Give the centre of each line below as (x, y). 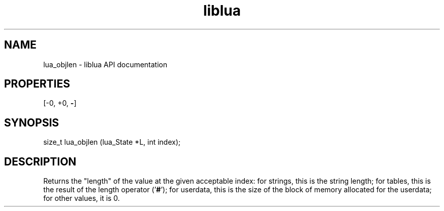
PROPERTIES (37, 84)
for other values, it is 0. (82, 198)
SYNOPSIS (32, 122)
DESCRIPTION (40, 161)
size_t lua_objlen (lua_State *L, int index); (112, 142)
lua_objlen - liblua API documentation (105, 64)
